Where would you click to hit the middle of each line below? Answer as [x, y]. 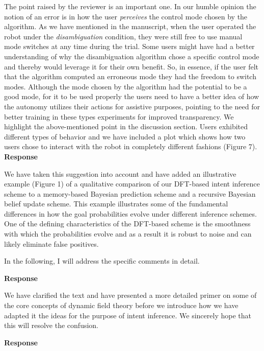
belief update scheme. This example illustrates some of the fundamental [116, 204]
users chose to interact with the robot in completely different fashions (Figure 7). [131, 146]
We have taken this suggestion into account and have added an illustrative [120, 173]
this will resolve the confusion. [51, 325]
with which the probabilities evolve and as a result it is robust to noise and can [128, 234]
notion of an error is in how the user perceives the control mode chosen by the [126, 16]
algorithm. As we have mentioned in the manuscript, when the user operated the [130, 26]
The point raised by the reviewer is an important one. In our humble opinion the [130, 6]
